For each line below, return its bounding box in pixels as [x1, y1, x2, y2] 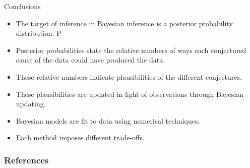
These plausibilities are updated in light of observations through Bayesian [16, 88, 243, 99]
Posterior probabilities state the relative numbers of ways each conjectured [16, 44, 246, 55]
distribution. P [16, 28, 61, 38]
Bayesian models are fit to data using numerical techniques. [16, 115, 200, 126]
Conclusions [4, 1, 41, 11]
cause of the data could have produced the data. [16, 54, 165, 65]
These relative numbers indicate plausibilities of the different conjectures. [16, 71, 242, 82]
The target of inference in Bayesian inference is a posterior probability [16, 18, 233, 28]
